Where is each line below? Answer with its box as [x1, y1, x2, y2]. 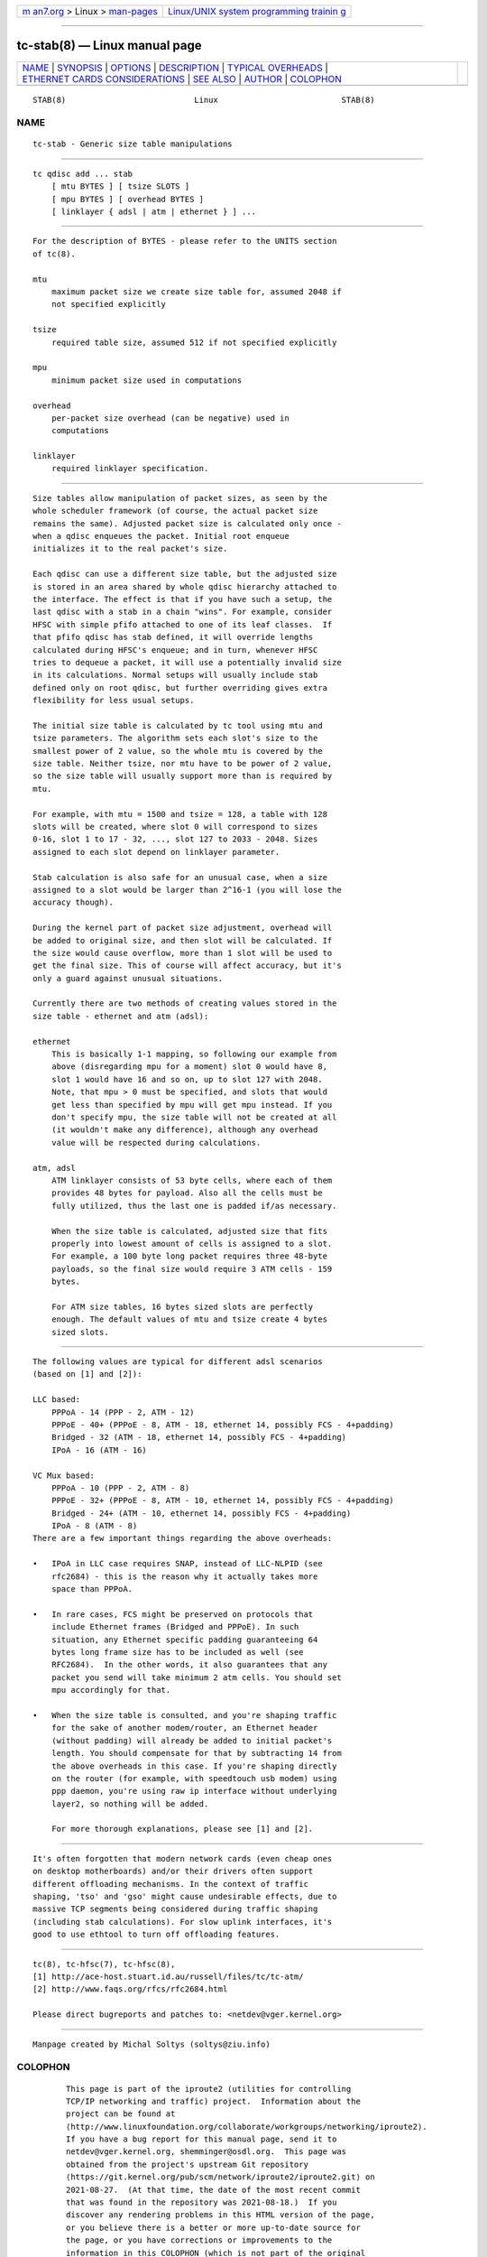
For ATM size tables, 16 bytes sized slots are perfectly [51, 1301, 314, 1312]
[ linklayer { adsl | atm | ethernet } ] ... [51, 207, 257, 217]
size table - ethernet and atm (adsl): [32, 1011, 209, 1021]
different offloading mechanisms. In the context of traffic [32, 1879, 308, 1889]
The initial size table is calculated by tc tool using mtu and [32, 720, 324, 730]
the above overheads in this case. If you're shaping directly [51, 1760, 337, 1771]
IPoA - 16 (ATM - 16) [51, 1444, 148, 1455]
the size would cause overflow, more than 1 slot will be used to [32, 948, 333, 958]
